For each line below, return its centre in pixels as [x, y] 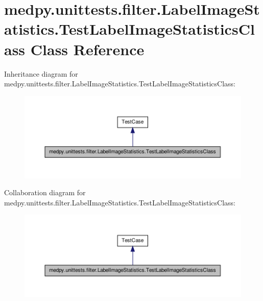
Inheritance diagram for [41, 73]
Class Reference [87, 49]
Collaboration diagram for [45, 192]
